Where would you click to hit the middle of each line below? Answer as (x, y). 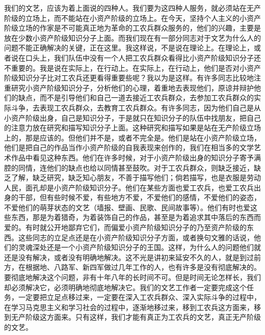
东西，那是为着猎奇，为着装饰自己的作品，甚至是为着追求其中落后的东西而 (136, 217)
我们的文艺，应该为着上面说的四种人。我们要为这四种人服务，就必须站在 (125, 8)
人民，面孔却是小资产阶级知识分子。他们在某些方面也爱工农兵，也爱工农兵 (129, 187)
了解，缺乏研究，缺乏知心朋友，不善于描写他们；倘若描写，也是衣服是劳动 (136, 177)
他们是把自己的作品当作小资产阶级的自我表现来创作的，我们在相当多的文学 (129, 147)
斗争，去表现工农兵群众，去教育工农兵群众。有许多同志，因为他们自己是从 (136, 107)
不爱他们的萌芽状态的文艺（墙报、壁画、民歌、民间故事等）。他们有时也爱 (127, 207)
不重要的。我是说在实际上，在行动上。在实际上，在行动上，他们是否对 (122, 67)
